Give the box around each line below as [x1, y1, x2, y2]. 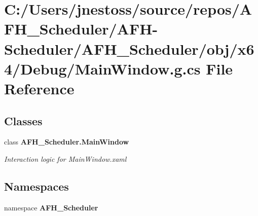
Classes [4, 113, 43, 128]
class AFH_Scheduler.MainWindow [4, 136, 129, 147]
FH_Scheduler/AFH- [4, 18, 158, 39]
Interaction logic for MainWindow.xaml [4, 153, 127, 164]
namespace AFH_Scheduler [4, 202, 98, 212]
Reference [4, 78, 75, 98]
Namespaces [4, 178, 69, 194]
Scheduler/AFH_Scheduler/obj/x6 [4, 38, 254, 59]
